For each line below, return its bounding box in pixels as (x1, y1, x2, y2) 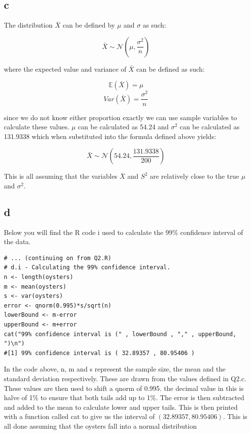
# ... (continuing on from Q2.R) (4, 254, 111, 262)
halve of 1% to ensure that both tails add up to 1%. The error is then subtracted (4, 392, 244, 403)
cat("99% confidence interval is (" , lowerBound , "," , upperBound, (4, 330, 236, 338)
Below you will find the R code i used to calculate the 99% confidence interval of (4, 227, 243, 237)
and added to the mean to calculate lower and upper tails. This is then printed (4, 402, 238, 412)
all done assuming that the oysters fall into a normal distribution (4, 420, 197, 431)
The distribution (4, 20, 53, 30)
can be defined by (63, 20, 115, 30)
